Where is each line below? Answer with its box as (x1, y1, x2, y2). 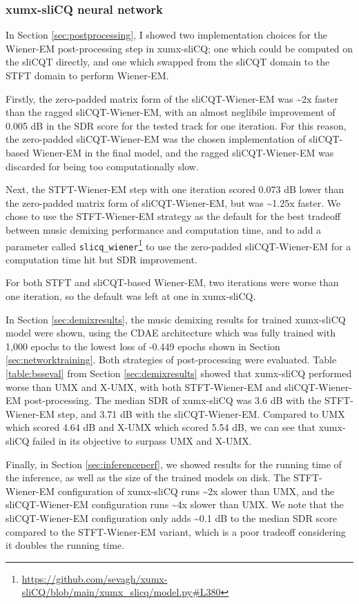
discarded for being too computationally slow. (6, 159, 199, 173)
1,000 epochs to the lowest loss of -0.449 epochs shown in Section (6, 339, 280, 353)
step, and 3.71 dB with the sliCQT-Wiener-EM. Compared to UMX (57, 406, 345, 421)
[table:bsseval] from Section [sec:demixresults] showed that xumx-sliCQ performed (6, 366, 352, 380)
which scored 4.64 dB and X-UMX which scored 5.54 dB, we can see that (6, 420, 316, 434)
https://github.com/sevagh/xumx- (21, 571, 168, 585)
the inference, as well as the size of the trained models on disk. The (6, 470, 291, 485)
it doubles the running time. (6, 538, 125, 552)
